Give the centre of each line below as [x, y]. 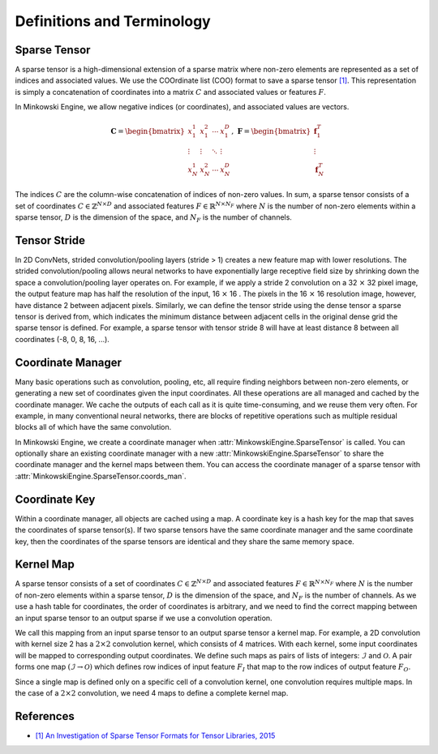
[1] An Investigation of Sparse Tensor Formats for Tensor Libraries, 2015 [155, 735]
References [45, 716]
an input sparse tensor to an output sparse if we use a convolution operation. [144, 618]
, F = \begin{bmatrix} [271, 131]
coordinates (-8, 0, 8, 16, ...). [62, 339]
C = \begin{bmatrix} [148, 131]
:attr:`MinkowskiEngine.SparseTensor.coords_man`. [101, 476]
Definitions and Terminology [113, 21]
